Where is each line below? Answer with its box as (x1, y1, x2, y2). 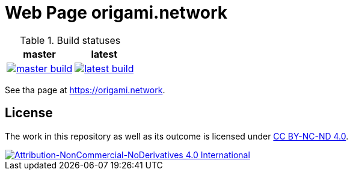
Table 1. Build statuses (20, 34, 121, 46)
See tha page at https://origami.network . (5, 84, 165, 95)
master (23, 48, 56, 60)
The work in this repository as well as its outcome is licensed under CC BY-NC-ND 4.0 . (5, 130, 349, 141)
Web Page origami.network (5, 2, 227, 23)
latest (91, 48, 118, 60)
